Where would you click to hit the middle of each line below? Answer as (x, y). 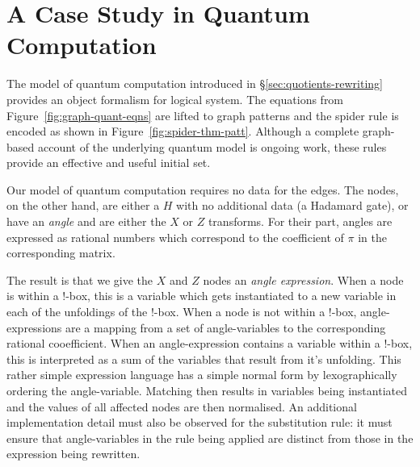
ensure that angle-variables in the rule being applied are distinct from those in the (210, 438)
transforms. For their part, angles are (300, 221)
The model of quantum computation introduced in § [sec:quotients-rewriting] (195, 83)
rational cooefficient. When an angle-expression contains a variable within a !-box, (210, 343)
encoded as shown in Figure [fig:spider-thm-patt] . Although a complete (183, 131)
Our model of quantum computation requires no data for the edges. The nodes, (203, 189)
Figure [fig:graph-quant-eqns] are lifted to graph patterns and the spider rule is (203, 115)
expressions (34, 327)
